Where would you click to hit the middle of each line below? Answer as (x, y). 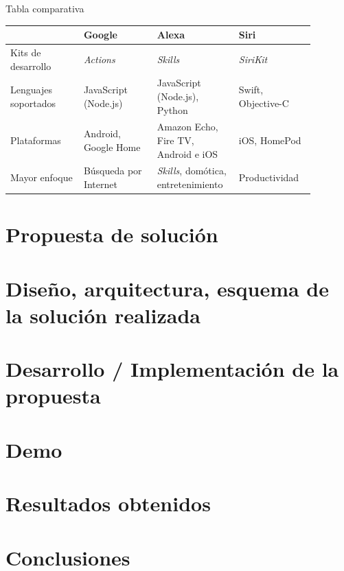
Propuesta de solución (112, 234)
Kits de (26, 52)
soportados (33, 103)
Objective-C (264, 103)
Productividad (269, 177)
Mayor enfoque (42, 177)
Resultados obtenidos (108, 503)
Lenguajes (31, 90)
